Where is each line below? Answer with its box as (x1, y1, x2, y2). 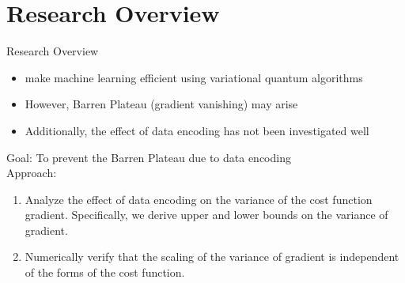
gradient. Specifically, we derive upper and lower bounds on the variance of (25, 206, 388, 223)
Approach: (6, 164, 57, 181)
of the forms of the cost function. (25, 264, 185, 281)
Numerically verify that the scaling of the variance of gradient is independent (25, 248, 399, 265)
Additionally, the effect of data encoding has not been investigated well (25, 122, 369, 138)
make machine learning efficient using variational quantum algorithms (25, 69, 363, 85)
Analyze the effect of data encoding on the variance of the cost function (25, 191, 373, 207)
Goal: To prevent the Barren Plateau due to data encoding (6, 149, 291, 165)
